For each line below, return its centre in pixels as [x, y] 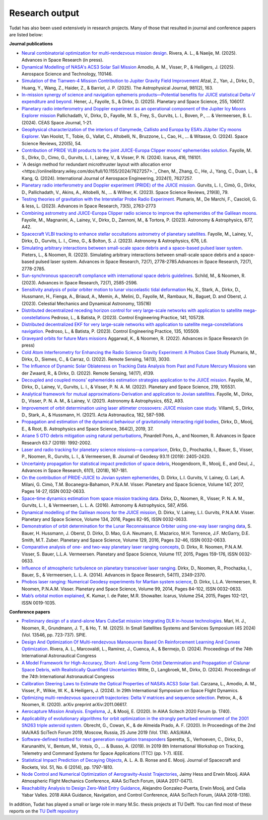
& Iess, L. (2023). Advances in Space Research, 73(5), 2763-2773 [89, 206]
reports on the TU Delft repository [44, 811]
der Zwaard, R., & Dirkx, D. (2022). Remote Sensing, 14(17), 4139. [88, 373]
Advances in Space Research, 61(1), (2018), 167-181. [75, 470]
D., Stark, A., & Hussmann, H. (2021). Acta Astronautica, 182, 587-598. [94, 415]
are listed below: [26, 34]
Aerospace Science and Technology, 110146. [67, 74]
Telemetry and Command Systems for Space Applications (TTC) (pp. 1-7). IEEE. [103, 753]
